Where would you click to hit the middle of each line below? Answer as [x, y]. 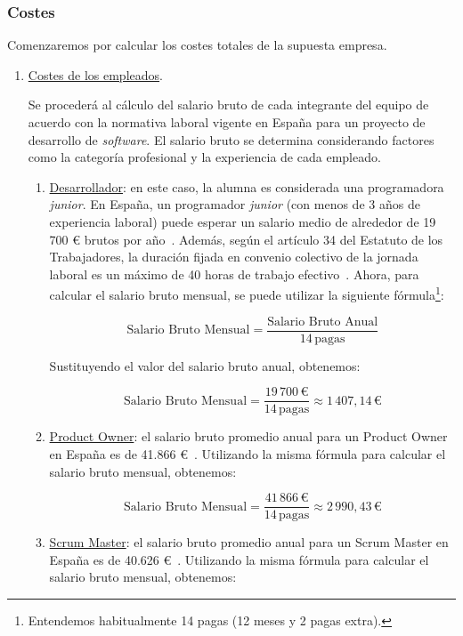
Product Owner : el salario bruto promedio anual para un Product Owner [248, 436]
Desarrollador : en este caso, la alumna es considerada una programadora [247, 186]
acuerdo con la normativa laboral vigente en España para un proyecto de [227, 122]
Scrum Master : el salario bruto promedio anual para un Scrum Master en [249, 542]
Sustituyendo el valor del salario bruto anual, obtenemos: [205, 365]
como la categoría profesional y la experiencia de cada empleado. [204, 157]
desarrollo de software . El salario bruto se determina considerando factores [231, 139]
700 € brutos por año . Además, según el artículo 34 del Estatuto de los [246, 239]
